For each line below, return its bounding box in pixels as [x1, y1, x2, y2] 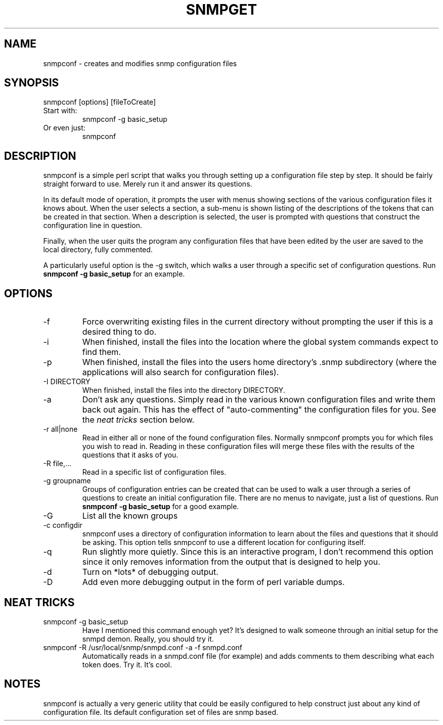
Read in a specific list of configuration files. [82, 468, 227, 477]
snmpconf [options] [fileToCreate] [43, 98, 156, 107]
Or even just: [43, 123, 85, 132]
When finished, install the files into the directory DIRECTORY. [82, 386, 285, 395]
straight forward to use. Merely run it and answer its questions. [43, 179, 252, 189]
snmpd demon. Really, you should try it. [82, 634, 214, 643]
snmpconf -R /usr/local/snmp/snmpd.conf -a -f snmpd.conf [43, 643, 243, 652]
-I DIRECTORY [43, 377, 91, 386]
